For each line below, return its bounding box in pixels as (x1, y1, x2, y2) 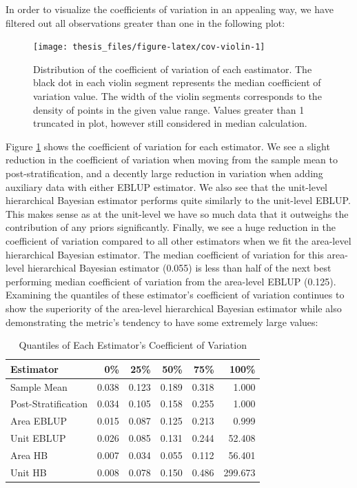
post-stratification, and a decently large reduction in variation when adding (6, 166, 323, 180)
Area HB (10, 447, 48, 462)
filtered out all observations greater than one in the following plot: (6, 15, 285, 30)
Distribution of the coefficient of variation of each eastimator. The (33, 61, 312, 76)
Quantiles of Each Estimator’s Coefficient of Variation (19, 338, 247, 352)
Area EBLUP (10, 414, 68, 428)
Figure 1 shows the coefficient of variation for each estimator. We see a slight (6, 139, 330, 153)
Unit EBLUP (10, 431, 66, 445)
